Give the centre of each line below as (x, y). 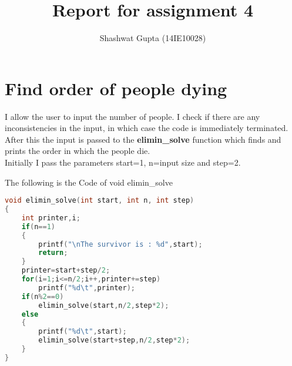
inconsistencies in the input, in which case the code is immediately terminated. (147, 128)
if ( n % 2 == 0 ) (43, 296)
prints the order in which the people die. (78, 151)
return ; (53, 253)
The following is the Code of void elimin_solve (89, 182)
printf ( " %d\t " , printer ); (87, 288)
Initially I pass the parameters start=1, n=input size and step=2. (123, 162)
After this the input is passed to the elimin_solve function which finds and (143, 139)
